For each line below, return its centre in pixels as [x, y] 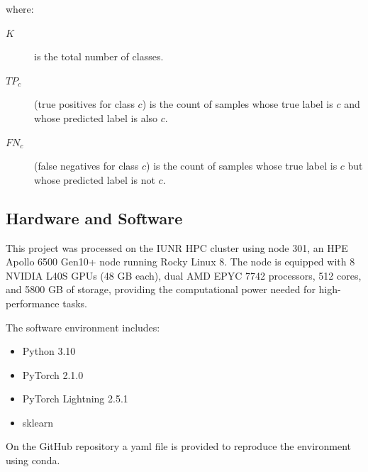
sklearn [38, 422]
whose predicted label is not [95, 179]
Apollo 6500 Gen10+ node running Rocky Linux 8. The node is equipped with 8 [180, 262]
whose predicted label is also [96, 117]
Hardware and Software [94, 218]
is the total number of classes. [99, 56]
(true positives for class [84, 104]
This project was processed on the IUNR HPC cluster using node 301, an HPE [177, 247]
